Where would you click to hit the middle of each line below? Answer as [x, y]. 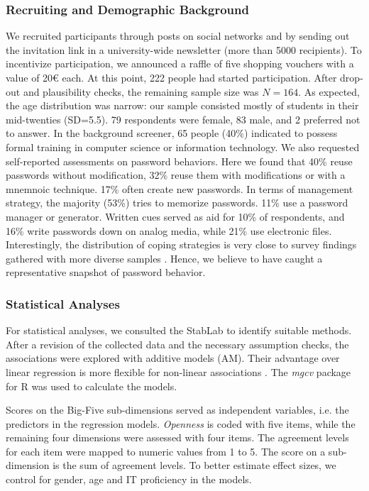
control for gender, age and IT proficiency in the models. [129, 479]
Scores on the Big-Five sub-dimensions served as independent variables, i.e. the [177, 410]
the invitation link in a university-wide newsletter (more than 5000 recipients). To [184, 49]
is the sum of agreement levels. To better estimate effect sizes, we [194, 465]
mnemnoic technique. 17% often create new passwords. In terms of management [180, 188]
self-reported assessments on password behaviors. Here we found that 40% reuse [179, 161]
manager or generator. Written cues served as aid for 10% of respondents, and [175, 216]
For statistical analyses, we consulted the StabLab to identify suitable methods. [179, 330]
